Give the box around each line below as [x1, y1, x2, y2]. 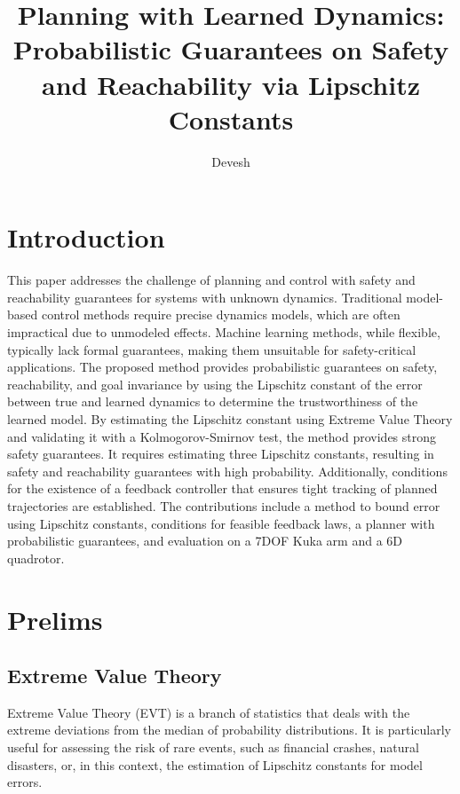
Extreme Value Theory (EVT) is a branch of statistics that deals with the [7, 703, 410, 721]
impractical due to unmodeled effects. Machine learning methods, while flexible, [7, 323, 440, 341]
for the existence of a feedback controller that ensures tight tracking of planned [7, 479, 438, 498]
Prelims [7, 601, 103, 637]
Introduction [7, 219, 165, 255]
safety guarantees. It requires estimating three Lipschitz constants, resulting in [7, 444, 434, 463]
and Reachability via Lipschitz [42, 66, 420, 102]
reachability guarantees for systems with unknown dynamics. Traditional [7, 287, 402, 306]
